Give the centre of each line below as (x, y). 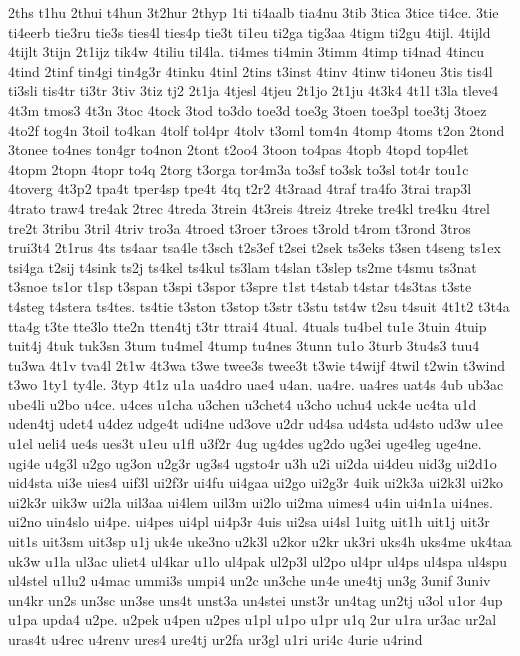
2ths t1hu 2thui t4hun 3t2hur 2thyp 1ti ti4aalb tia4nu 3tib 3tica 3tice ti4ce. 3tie (253, 12)
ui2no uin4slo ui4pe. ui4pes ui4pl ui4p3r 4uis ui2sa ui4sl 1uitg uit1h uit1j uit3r (249, 521)
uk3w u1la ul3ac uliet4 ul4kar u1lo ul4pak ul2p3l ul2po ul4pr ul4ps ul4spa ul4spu (257, 560)
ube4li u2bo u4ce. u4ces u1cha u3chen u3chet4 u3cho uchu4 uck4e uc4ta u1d (242, 403)
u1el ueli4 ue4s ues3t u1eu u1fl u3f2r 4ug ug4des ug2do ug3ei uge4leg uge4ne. (245, 443)
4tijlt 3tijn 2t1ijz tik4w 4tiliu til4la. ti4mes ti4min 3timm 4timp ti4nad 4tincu (246, 51)
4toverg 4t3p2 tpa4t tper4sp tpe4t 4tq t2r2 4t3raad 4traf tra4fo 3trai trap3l (240, 188)
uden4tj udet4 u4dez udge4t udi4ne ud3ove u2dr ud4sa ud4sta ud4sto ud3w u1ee (255, 423)
